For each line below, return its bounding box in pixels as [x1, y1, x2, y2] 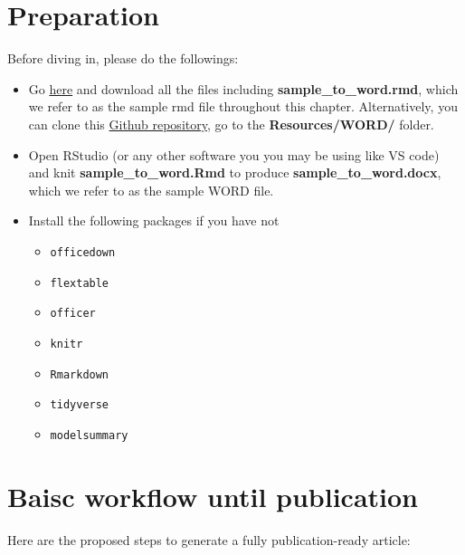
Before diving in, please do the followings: [7, 49, 239, 68]
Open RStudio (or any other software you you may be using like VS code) [28, 145, 440, 164]
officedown [50, 245, 116, 259]
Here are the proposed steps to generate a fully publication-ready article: [7, 530, 411, 549]
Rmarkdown [50, 368, 109, 381]
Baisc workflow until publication [7, 477, 418, 514]
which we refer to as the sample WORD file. [28, 180, 274, 199]
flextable [50, 276, 109, 290]
